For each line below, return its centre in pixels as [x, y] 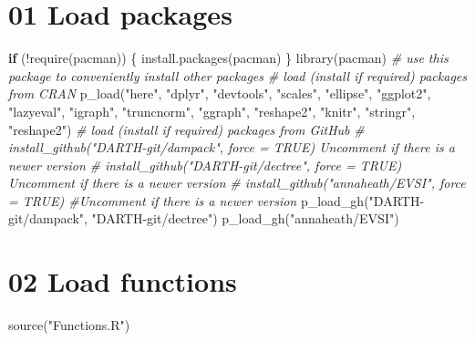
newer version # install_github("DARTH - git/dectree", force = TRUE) [205, 165]
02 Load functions [123, 281]
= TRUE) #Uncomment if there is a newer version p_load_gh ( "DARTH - [217, 200]
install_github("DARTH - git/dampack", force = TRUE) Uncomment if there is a [232, 147]
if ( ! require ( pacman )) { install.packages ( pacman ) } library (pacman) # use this [228, 58]
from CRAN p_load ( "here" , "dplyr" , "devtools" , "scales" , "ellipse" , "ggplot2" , [220, 93]
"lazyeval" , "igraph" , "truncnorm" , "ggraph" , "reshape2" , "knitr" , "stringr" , [212, 111]
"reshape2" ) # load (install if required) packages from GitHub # [186, 129]
